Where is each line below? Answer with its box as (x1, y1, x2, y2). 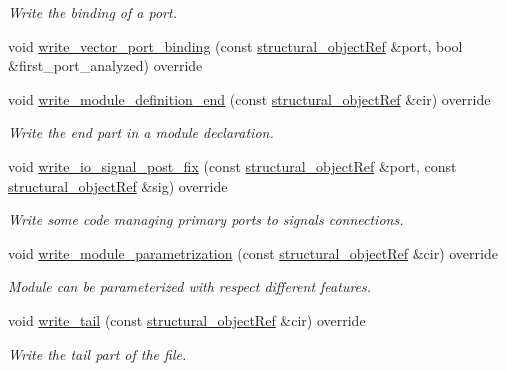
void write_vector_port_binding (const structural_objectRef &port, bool (8, 35, 463, 56)
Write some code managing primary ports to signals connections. (8, 209, 404, 230)
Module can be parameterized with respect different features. (8, 276, 372, 297)
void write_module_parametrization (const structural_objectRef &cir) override (8, 242, 498, 263)
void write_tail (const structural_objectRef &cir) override (8, 309, 366, 330)
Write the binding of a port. (8, 2, 177, 22)
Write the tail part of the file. (8, 343, 187, 364)
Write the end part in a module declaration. (8, 122, 274, 143)
